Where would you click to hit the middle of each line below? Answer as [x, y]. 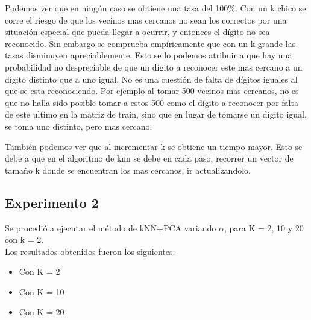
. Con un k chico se [271, 8]
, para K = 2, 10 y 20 [264, 227]
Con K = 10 [42, 291]
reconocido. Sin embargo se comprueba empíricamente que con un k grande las [150, 43]
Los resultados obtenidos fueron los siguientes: [90, 251]
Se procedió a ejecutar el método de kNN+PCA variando [111, 227]
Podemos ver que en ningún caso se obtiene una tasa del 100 [117, 8]
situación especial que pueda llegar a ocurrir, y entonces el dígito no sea [137, 32]
